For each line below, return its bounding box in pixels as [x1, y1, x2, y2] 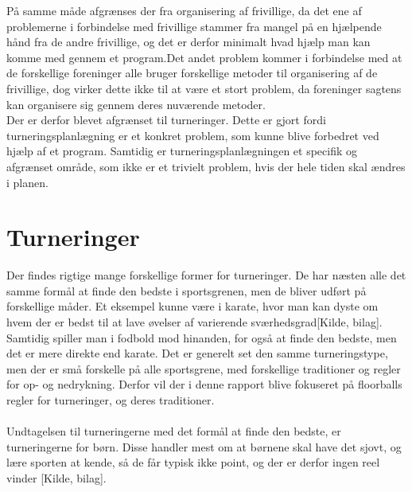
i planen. [6, 174, 49, 190]
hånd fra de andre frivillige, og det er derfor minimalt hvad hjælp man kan [6, 33, 371, 50]
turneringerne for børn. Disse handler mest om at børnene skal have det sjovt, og [6, 438, 402, 455]
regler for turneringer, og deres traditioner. [6, 392, 215, 408]
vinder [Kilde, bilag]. [6, 469, 107, 486]
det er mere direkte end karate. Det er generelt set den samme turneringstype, [6, 345, 388, 361]
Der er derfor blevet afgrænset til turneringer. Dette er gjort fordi [6, 111, 326, 128]
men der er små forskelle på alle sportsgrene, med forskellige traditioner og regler [6, 360, 401, 377]
